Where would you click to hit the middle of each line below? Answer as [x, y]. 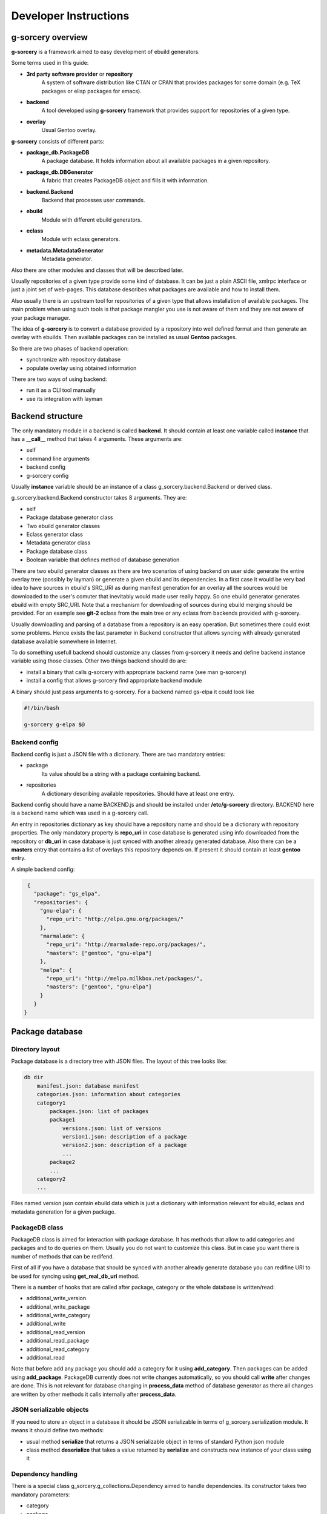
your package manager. [41, 317]
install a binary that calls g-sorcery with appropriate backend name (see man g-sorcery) [136, 672]
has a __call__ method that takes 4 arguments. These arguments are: [97, 439]
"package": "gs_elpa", [67, 894]
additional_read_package [58, 1341]
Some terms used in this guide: [50, 63]
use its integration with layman [64, 398]
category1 [51, 1103]
